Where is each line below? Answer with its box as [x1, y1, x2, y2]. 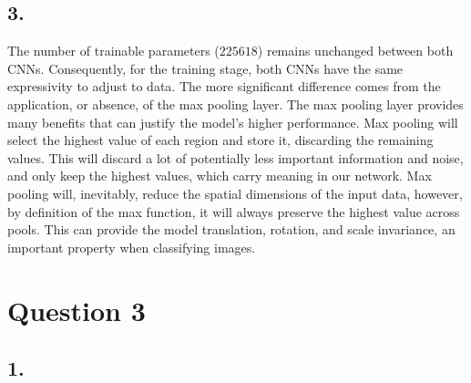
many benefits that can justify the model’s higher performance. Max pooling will [7, 112, 458, 131]
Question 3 [7, 291, 146, 328]
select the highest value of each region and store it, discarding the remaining [7, 130, 434, 150]
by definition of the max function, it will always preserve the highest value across [7, 202, 460, 221]
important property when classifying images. [7, 237, 256, 256]
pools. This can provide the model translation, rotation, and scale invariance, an [7, 220, 456, 239]
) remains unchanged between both [257, 41, 454, 60]
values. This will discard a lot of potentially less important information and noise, [7, 148, 464, 167]
